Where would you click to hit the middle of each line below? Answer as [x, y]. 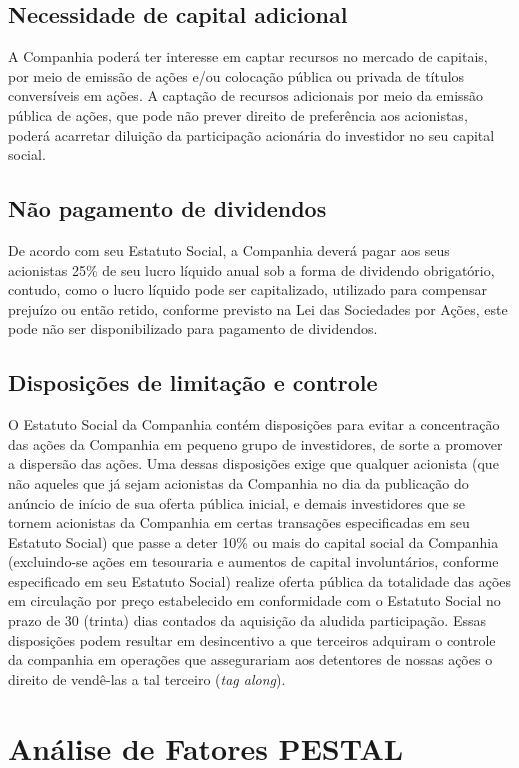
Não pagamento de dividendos [167, 208]
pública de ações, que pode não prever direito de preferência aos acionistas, [238, 114]
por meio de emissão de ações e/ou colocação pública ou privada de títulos [236, 75]
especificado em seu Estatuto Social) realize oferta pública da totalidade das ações [260, 580]
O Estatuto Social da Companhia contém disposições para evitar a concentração [254, 424]
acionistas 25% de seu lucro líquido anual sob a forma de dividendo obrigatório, [251, 269]
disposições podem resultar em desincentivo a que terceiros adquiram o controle [252, 639]
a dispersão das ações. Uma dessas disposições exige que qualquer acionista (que [253, 463]
